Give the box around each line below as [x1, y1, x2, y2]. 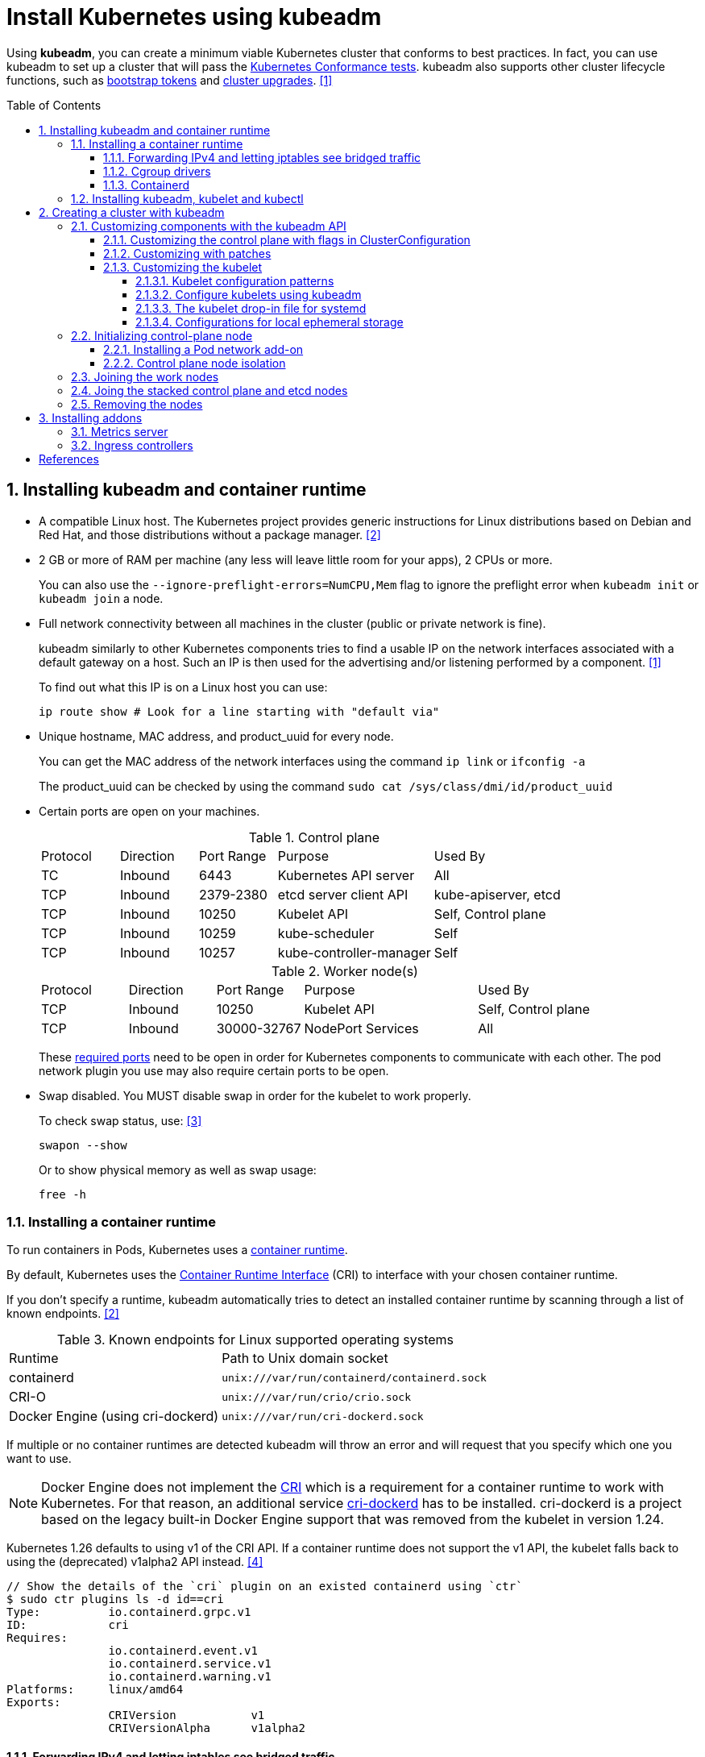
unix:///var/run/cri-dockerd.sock [222, 1410, 424, 1423]
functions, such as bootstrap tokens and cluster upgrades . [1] [6, 73, 333, 87]
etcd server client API [277, 886, 408, 903]
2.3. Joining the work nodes [71, 369, 219, 384]
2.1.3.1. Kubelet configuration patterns [135, 273, 334, 288]
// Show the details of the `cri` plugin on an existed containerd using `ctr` [6, 1580, 523, 1593]
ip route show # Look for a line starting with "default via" [39, 704, 440, 718]
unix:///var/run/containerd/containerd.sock [222, 1371, 487, 1384]
